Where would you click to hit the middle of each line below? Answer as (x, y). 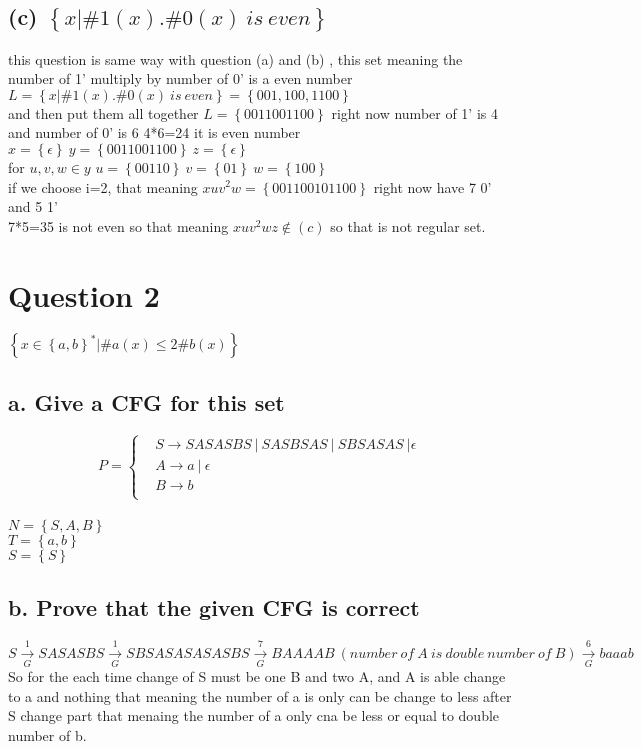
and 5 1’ (33, 206)
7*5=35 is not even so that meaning (118, 225)
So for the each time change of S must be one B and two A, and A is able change (257, 676)
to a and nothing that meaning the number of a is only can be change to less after (260, 695)
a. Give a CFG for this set (146, 401)
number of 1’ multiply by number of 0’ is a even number (180, 78)
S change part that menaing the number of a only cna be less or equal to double (254, 715)
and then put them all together (103, 112)
